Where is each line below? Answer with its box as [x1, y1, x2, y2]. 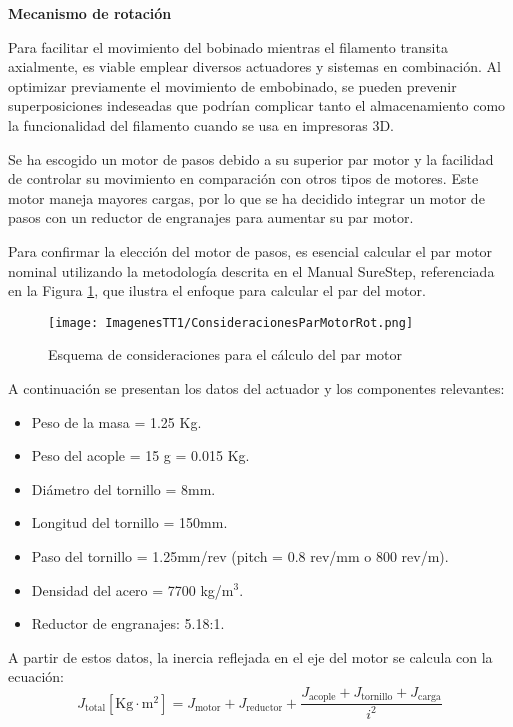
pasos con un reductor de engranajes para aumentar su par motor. [8, 207, 414, 228]
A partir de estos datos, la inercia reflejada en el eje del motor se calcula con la [8, 646, 493, 667]
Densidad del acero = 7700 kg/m [31, 579, 234, 600]
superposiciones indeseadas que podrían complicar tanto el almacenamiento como [8, 95, 506, 116]
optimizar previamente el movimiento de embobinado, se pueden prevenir [8, 75, 457, 96]
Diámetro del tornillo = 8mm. [31, 478, 216, 499]
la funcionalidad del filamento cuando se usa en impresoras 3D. [8, 114, 394, 135]
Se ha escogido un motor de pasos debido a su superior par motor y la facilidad [8, 148, 494, 169]
